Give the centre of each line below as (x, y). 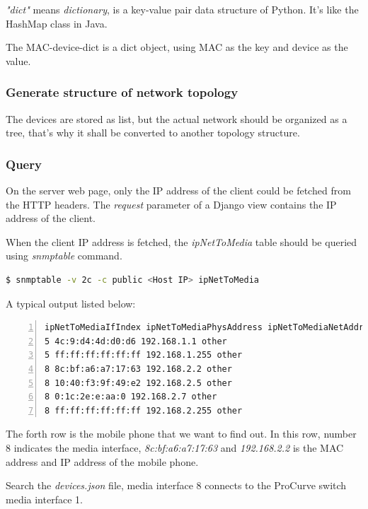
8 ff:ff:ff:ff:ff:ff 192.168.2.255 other (144, 410)
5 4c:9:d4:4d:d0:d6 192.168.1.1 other (136, 341)
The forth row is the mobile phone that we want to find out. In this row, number (181, 434)
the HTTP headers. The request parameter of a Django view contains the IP (171, 204)
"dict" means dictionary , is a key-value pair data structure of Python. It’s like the (182, 9)
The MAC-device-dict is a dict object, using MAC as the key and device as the (177, 47)
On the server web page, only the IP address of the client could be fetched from (178, 190)
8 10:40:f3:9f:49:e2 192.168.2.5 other (138, 383)
